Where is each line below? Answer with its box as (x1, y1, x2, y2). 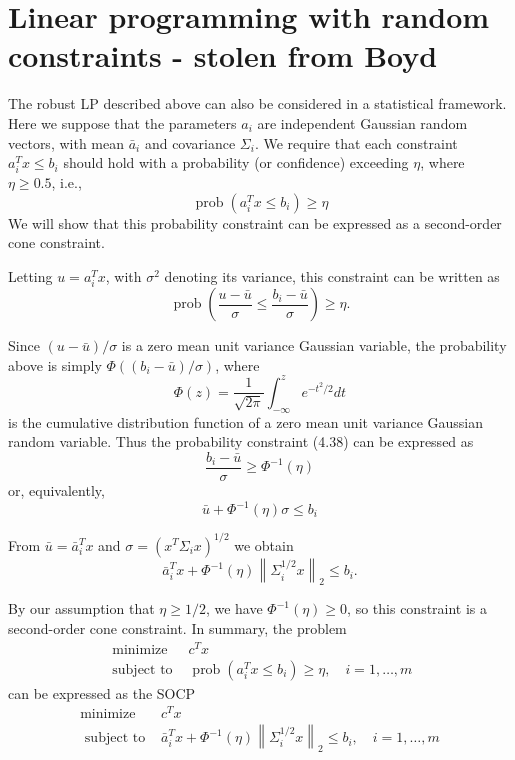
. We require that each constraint (254, 132, 458, 153)
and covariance (144, 132, 236, 153)
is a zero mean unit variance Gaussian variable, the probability (121, 335, 507, 356)
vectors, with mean (8, 132, 124, 153)
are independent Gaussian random (257, 112, 468, 133)
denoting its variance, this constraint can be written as (164, 266, 500, 287)
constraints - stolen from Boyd (8, 35, 438, 76)
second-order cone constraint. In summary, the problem (8, 617, 347, 638)
